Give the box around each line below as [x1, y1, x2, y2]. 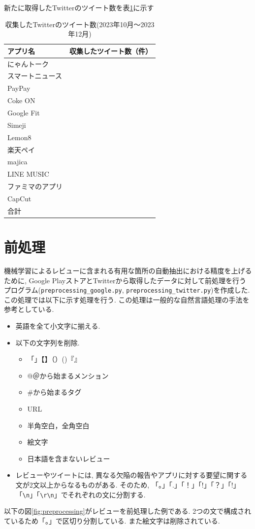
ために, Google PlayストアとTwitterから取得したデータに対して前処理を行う [4, 275, 246, 285]
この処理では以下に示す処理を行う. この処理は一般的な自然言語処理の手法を [4, 294, 250, 304]
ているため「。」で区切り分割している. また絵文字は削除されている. [4, 515, 220, 526]
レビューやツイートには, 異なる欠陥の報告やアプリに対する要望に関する [15, 470, 248, 480]
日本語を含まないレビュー [27, 453, 110, 463]
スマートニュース [7, 71, 62, 81]
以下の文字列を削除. [15, 337, 80, 347]
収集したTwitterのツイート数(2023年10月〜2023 [5, 19, 155, 29]
